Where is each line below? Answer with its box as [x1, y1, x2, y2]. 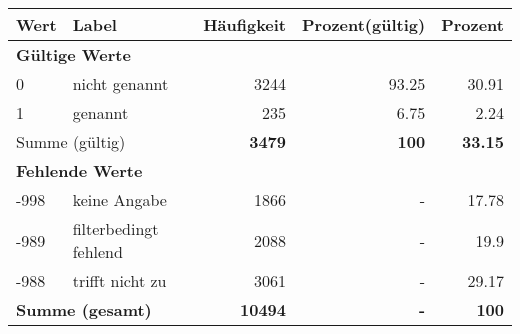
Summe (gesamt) [16, 298, 152, 321]
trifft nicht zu [72, 269, 167, 292]
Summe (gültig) [16, 130, 126, 153]
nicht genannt [72, 72, 169, 95]
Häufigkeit [203, 13, 287, 36]
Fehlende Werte [16, 159, 143, 182]
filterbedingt [72, 217, 159, 240]
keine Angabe [72, 188, 167, 211]
